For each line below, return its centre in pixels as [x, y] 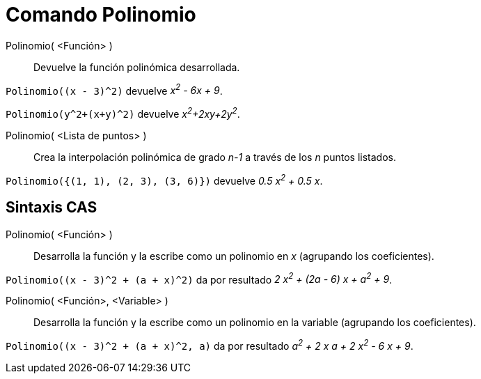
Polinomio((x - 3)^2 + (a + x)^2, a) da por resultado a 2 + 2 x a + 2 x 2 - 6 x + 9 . [210, 345]
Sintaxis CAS [52, 208]
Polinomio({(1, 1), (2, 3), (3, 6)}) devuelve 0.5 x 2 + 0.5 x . [164, 180]
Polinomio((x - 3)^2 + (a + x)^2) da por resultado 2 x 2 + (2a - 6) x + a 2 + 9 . [199, 278]
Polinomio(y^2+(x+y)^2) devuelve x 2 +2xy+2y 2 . [123, 113]
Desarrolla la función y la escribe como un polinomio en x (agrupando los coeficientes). [234, 256]
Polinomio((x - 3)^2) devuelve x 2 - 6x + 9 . [114, 90]
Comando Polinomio [101, 15]
